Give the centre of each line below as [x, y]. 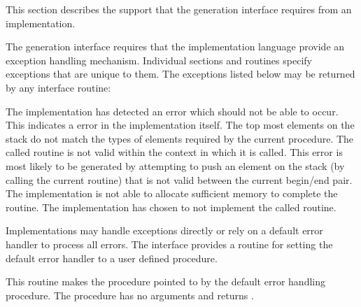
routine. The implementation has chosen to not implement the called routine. [171, 207]
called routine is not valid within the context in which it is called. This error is [174, 152]
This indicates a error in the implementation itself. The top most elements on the [180, 125]
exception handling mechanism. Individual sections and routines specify [159, 60]
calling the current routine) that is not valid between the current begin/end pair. [179, 179]
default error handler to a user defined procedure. [112, 258]
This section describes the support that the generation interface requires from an [179, 9]
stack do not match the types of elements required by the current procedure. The [180, 138]
